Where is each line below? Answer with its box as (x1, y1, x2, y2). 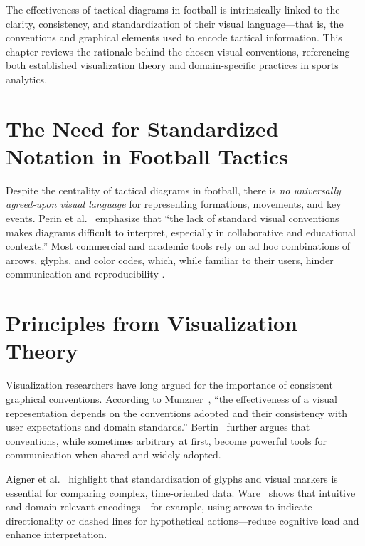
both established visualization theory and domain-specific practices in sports (6, 58, 339, 73)
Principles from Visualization (6, 308, 297, 337)
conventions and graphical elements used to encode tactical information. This (6, 30, 342, 45)
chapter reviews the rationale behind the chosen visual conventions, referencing (6, 43, 350, 58)
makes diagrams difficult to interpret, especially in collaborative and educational (6, 224, 356, 239)
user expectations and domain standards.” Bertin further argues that (6, 419, 310, 434)
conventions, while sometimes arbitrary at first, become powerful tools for (6, 433, 327, 448)
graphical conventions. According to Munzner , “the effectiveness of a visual (6, 391, 337, 406)
